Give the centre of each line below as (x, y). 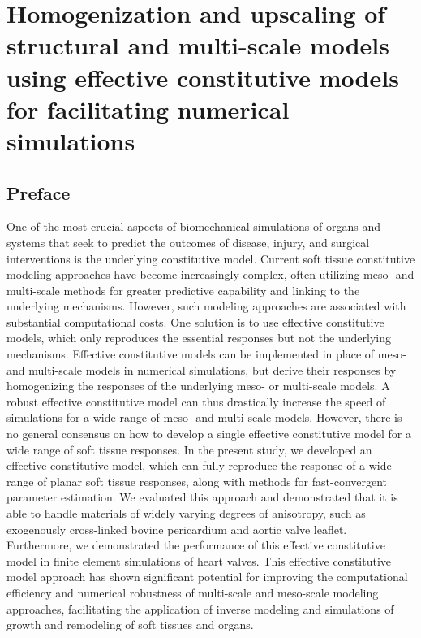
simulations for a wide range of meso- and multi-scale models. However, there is (204, 417)
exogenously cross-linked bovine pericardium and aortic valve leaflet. (177, 529)
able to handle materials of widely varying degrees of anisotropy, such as (186, 513)
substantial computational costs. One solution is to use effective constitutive (195, 321)
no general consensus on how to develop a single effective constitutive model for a (209, 434)
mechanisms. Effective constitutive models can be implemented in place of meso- (206, 354)
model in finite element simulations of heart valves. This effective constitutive (199, 560)
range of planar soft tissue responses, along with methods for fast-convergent (197, 481)
